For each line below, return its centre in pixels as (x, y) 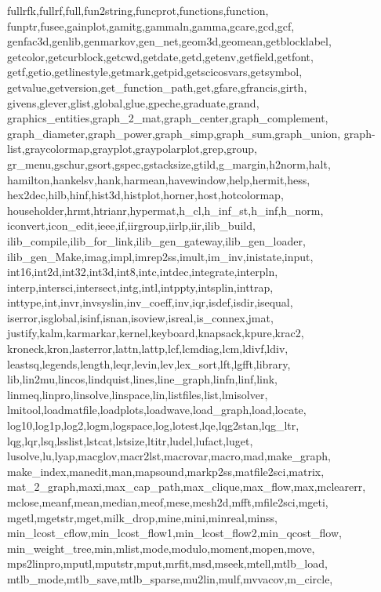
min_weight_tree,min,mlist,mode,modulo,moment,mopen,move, (161, 548)
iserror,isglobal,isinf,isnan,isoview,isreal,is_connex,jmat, (140, 317)
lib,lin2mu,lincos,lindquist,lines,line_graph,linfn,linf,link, (142, 379)
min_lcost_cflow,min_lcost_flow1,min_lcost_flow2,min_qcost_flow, (174, 533)
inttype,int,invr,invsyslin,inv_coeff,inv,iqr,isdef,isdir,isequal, (150, 302)
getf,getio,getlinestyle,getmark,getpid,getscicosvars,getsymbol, (155, 72)
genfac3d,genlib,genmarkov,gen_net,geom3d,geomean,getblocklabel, (169, 41)
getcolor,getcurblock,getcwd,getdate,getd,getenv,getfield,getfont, (160, 56)
